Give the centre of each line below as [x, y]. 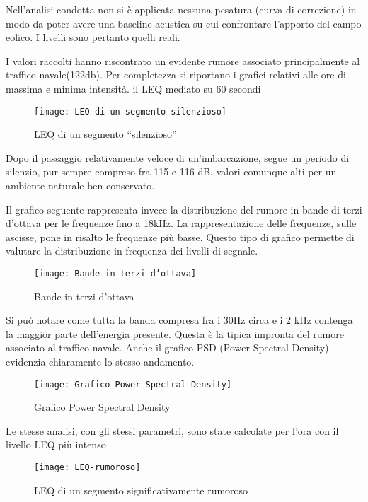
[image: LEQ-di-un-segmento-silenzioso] [131, 111]
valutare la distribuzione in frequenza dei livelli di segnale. [132, 251]
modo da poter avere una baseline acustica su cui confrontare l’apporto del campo [184, 23]
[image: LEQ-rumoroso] [87, 468]
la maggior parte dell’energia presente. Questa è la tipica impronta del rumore [175, 333]
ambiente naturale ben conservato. [80, 185]
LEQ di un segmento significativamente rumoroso [141, 490]
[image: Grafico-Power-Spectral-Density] [133, 384]
